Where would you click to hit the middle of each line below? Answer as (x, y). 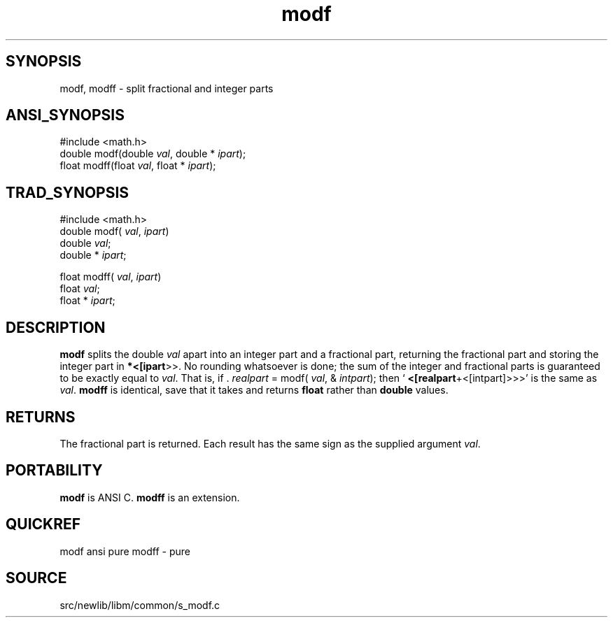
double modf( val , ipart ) (114, 231)
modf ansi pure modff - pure (125, 551)
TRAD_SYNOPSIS (68, 192)
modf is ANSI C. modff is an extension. (150, 497)
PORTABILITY (54, 471)
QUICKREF (43, 524)
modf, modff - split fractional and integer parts (167, 88)
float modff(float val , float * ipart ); (138, 166)
